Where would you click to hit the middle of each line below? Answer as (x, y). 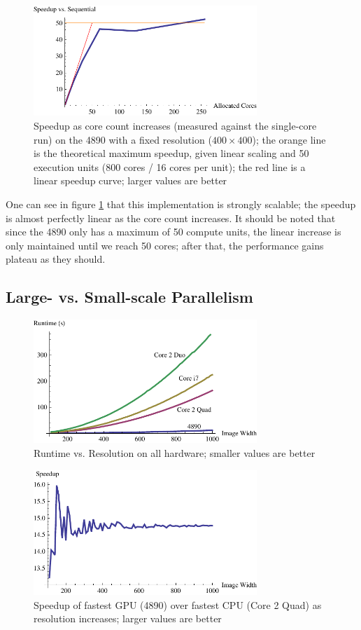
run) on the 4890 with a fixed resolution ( (123, 139)
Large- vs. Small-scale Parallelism (129, 297)
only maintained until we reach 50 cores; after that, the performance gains (165, 245)
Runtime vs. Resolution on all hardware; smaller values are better (175, 452)
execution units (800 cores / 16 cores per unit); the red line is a (170, 166)
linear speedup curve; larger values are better (130, 180)
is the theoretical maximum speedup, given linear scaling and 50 (171, 153)
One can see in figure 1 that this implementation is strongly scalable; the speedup (181, 204)
